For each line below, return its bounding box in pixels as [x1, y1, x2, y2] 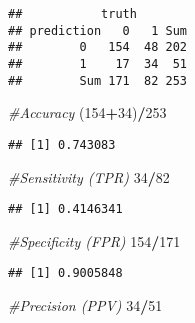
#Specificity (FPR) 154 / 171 [8, 230, 181, 251]
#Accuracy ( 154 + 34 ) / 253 [8, 102, 167, 123]
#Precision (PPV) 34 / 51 [8, 295, 163, 316]
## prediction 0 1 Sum [8, 23, 187, 38]
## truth [8, 7, 137, 21]
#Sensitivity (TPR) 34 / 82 [8, 166, 170, 187]
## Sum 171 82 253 [8, 73, 187, 88]
